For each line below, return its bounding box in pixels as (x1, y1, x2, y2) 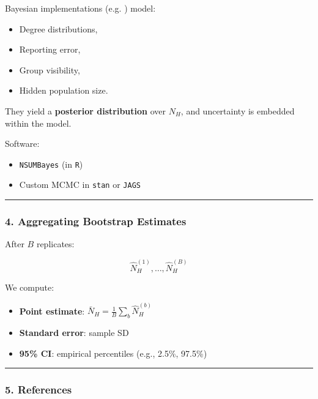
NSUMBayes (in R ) (19, 157, 83, 170)
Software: (5, 137, 40, 150)
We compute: (5, 280, 54, 293)
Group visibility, (19, 63, 80, 76)
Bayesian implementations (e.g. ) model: (5, 2, 156, 14)
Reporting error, (19, 43, 81, 56)
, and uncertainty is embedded (180, 104, 295, 117)
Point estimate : (19, 304, 85, 317)
